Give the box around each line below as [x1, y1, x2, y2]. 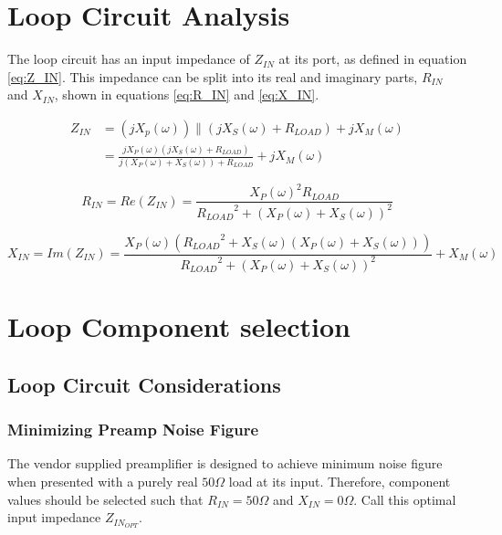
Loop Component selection [7, 308, 350, 345]
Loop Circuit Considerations [7, 370, 281, 398]
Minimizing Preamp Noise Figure [7, 418, 259, 441]
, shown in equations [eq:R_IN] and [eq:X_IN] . [54, 85, 319, 104]
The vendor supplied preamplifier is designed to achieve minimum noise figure [7, 454, 443, 473]
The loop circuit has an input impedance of [7, 49, 250, 68]
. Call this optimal [353, 489, 456, 509]
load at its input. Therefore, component [228, 471, 451, 490]
